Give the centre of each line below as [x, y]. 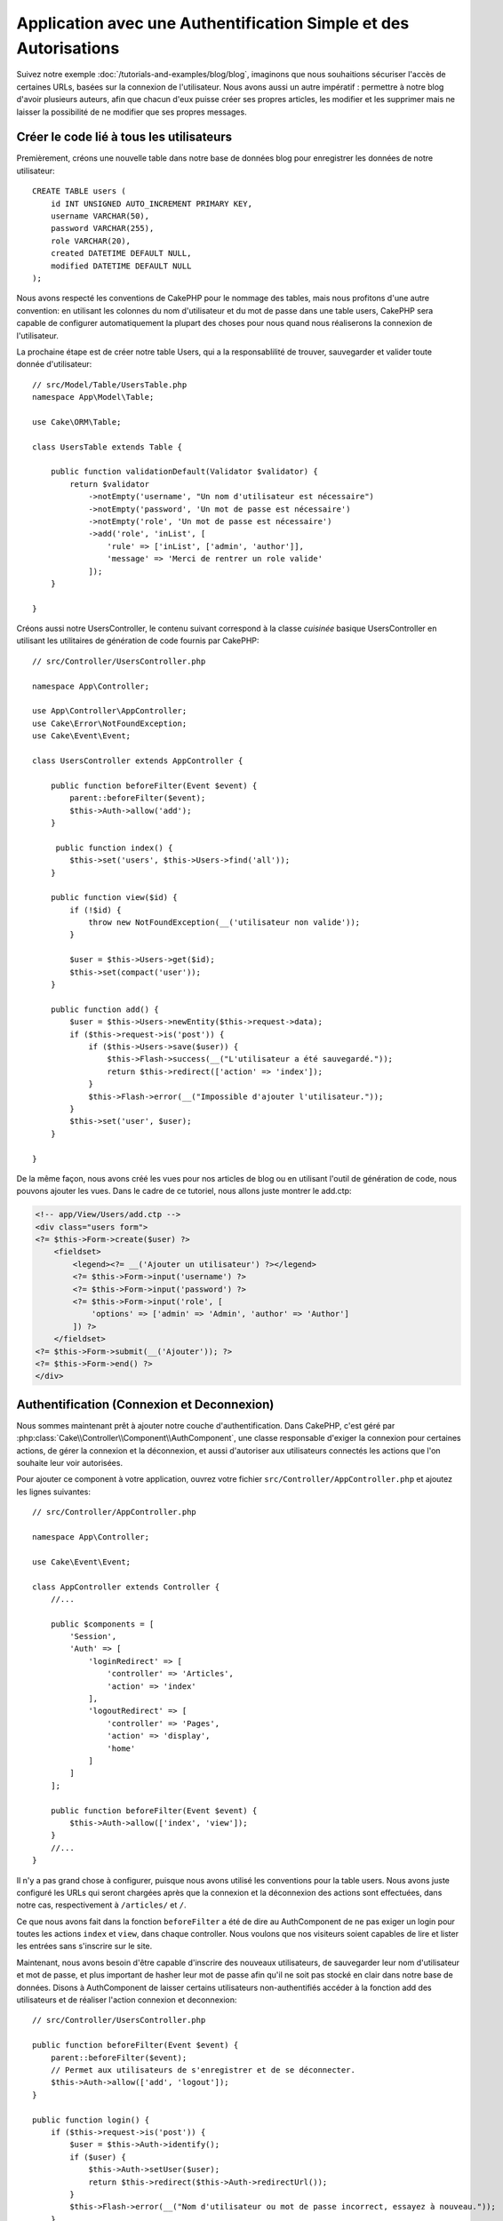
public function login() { [91, 2120]
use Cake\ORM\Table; [77, 422]
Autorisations [68, 48]
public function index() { [114, 848]
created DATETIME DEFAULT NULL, [121, 254]
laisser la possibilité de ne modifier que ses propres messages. [132, 112]
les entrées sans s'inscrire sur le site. [84, 1946]
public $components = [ [102, 1624]
